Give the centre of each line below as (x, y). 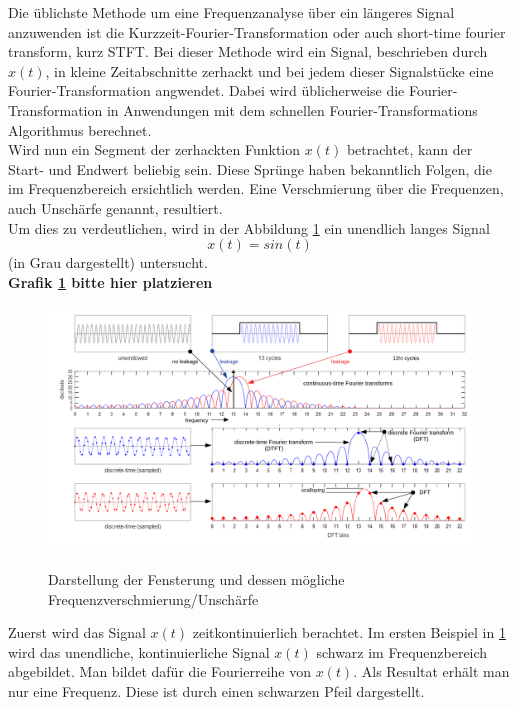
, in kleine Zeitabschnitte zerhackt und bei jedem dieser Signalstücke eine (269, 70)
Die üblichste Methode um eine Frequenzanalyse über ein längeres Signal (231, 12)
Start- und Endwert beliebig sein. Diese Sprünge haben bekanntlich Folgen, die (250, 168)
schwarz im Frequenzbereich (402, 651)
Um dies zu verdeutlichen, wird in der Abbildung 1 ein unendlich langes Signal (249, 227)
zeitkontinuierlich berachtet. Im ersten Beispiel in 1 (349, 632)
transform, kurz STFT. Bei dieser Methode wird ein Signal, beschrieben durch (248, 51)
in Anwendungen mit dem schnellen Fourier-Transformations (292, 109)
